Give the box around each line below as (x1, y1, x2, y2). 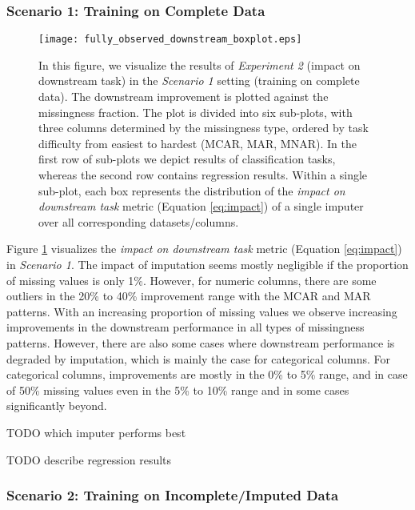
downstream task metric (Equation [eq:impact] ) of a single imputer (38, 198, 364, 215)
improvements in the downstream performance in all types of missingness (6, 319, 365, 335)
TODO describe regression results (6, 451, 172, 468)
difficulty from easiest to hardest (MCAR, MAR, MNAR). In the (38, 135, 357, 151)
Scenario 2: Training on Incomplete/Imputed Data (6, 485, 339, 505)
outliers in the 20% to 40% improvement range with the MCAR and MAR (6, 287, 371, 304)
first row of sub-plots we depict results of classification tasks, (38, 151, 336, 167)
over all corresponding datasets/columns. (38, 213, 239, 230)
